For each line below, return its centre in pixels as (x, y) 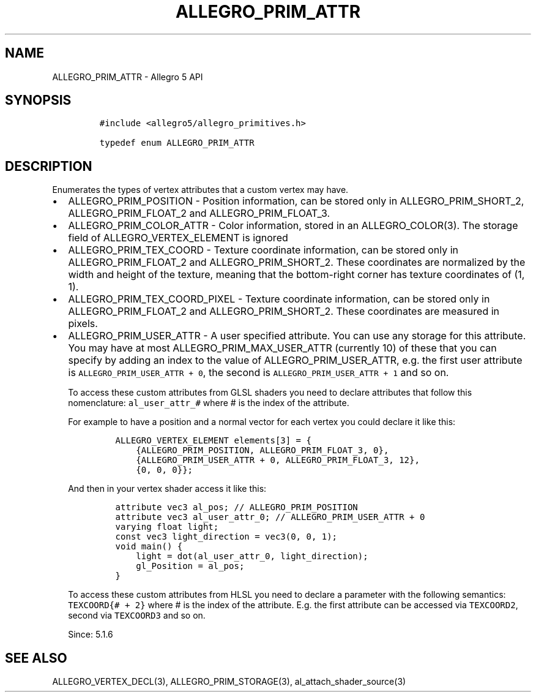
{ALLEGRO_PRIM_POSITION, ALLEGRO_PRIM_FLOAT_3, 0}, (262, 450)
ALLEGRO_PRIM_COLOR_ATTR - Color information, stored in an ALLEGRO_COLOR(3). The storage (293, 226)
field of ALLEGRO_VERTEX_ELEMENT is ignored (178, 238)
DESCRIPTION (49, 166)
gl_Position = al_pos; (190, 566)
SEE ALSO (36, 658)
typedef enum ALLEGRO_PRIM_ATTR (177, 143)
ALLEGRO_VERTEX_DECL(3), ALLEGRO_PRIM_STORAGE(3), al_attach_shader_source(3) (229, 682)
